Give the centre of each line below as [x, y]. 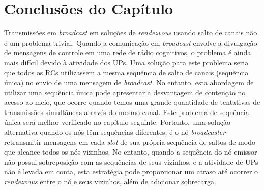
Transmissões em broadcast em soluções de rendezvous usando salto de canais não [131, 33]
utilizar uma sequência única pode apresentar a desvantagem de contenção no [125, 92]
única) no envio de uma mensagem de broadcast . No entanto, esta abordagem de [129, 82]
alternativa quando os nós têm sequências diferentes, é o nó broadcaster [115, 132]
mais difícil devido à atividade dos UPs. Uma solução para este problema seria [126, 62]
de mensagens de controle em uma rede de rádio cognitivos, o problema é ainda [128, 52]
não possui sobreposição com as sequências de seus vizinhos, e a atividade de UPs [131, 161]
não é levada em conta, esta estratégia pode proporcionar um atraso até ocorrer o [131, 172]
